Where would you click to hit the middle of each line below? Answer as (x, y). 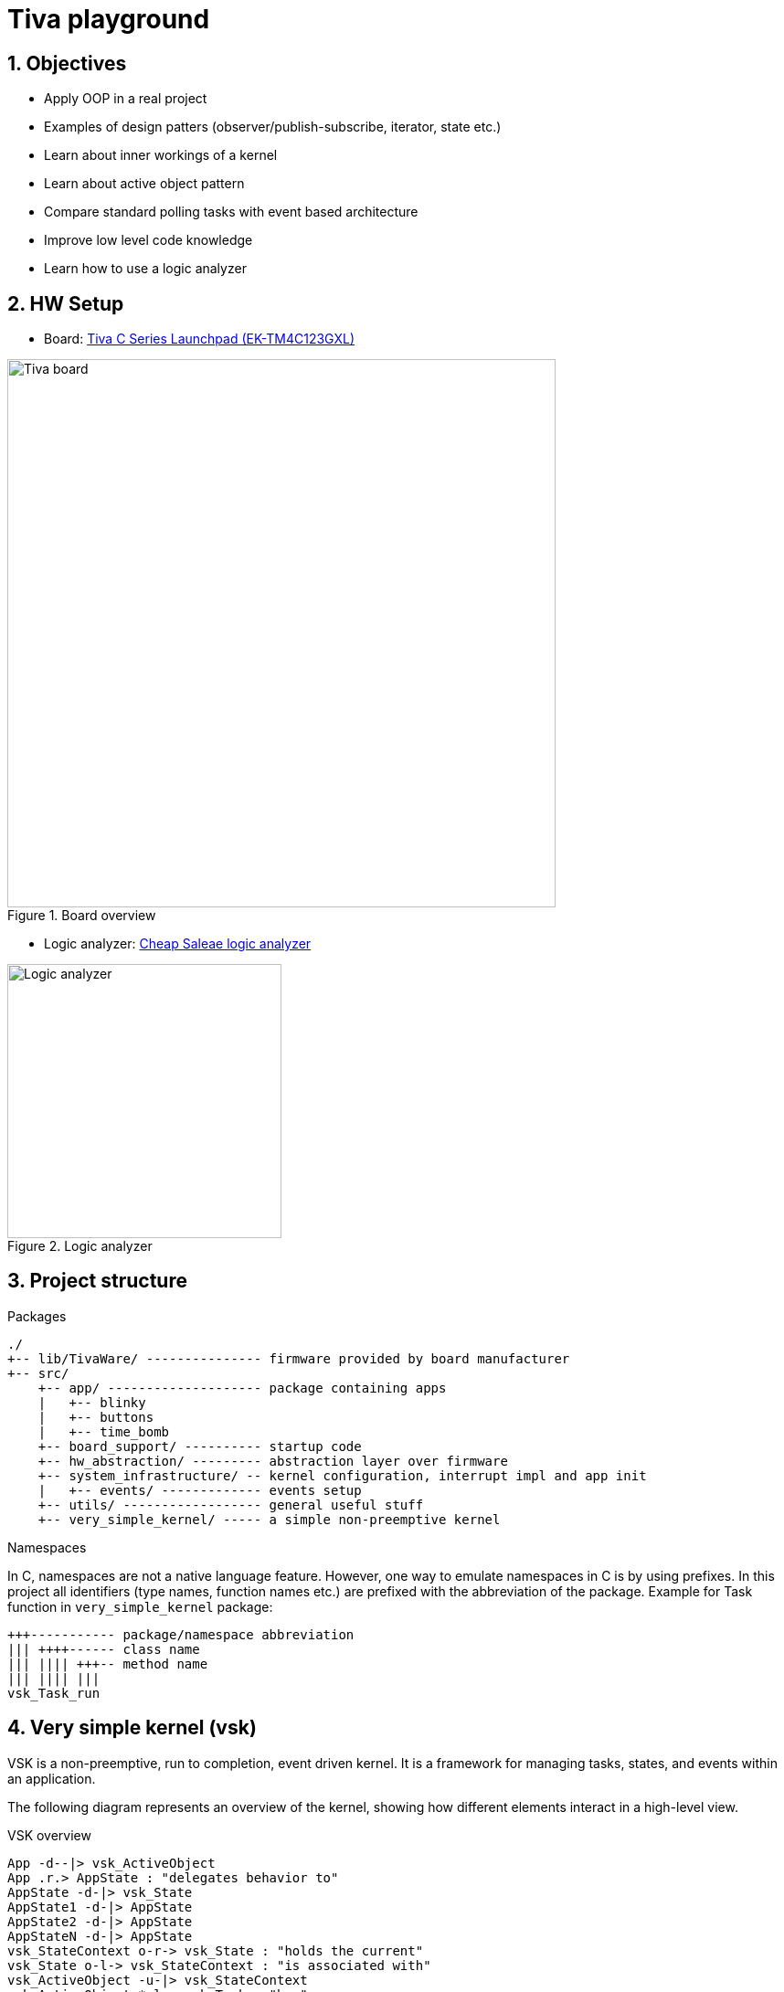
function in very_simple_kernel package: (140, 1606)
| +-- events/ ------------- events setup (200, 1490)
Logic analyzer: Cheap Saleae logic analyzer (178, 944)
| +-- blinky (92, 1402)
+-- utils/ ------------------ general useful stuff (231, 1505)
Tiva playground (109, 19)
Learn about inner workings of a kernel (161, 155)
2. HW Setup (66, 303)
